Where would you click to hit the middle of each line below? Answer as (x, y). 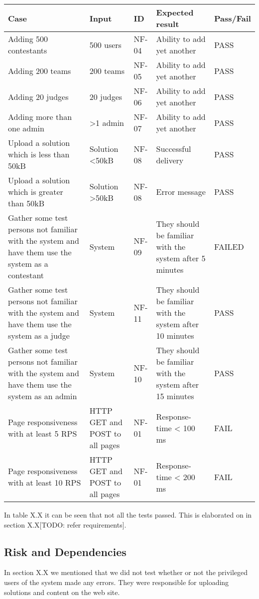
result (168, 24)
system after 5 (181, 258)
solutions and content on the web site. (62, 592)
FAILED (229, 246)
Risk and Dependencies (65, 551)
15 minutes (175, 396)
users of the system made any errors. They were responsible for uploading (117, 582)
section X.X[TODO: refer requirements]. (65, 524)
